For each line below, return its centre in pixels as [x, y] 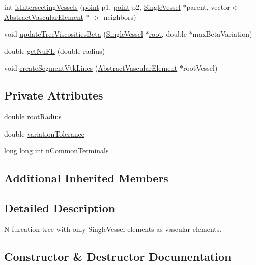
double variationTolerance [44, 133]
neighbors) [120, 16]
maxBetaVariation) [222, 34]
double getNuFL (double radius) [55, 51]
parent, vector [208, 7]
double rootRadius [33, 117]
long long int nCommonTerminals [56, 151]
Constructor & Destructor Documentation [118, 256]
